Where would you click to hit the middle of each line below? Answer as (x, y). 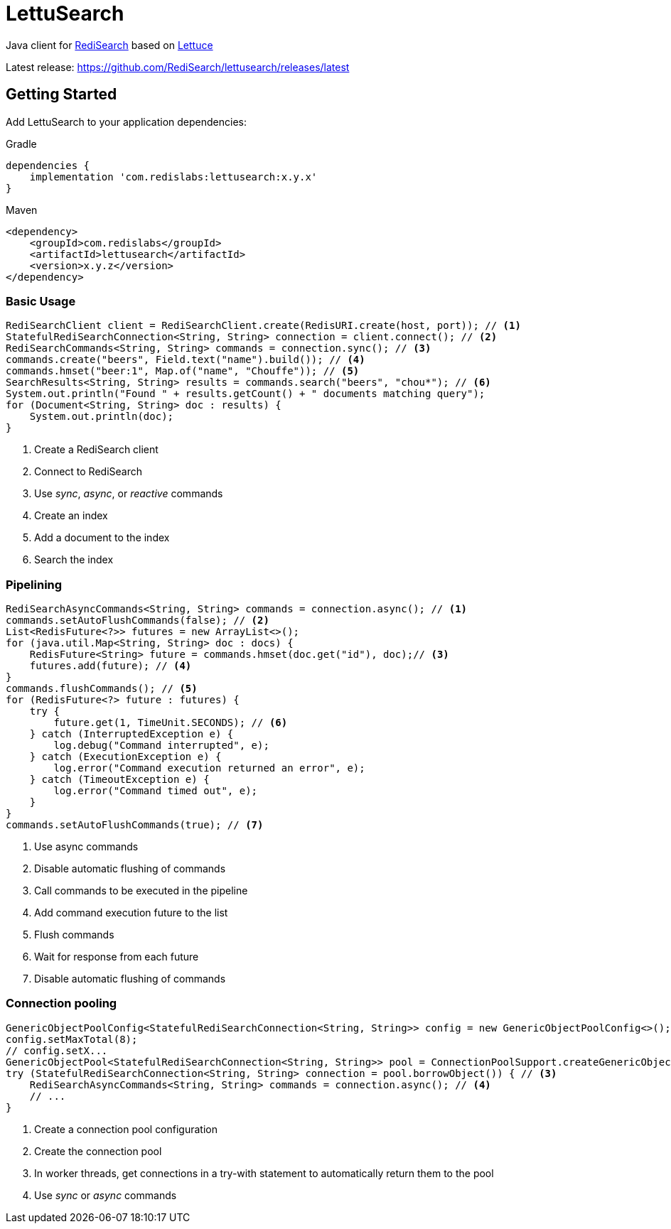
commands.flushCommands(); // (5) (102, 689)
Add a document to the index (102, 538)
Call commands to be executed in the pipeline (141, 891)
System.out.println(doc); (102, 417)
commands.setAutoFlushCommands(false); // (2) (138, 621)
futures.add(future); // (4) (111, 666)
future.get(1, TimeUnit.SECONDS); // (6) (171, 723)
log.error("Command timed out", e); (156, 791)
